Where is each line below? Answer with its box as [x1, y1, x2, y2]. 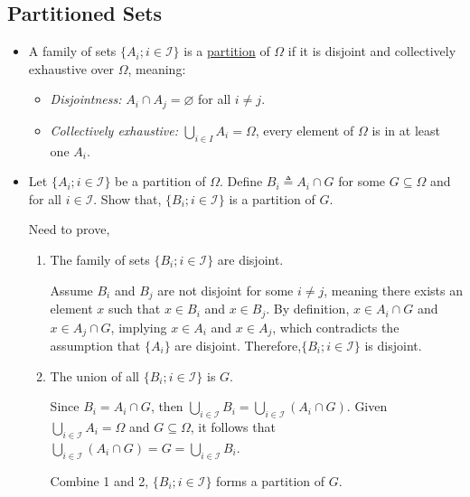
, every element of [255, 120, 354, 139]
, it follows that [190, 417, 276, 436]
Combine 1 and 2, [50, 471, 149, 490]
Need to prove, [28, 220, 110, 239]
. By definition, [266, 299, 350, 318]
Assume [50, 280, 93, 299]
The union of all [50, 366, 139, 385]
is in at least [371, 120, 440, 139]
